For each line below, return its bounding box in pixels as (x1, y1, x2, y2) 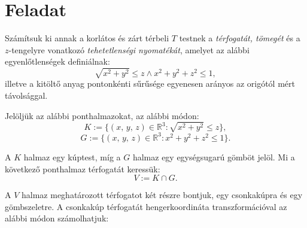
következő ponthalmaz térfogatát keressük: (5, 162, 160, 175)
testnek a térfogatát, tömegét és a (179, 32, 300, 44)
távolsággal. (5, 89, 48, 102)
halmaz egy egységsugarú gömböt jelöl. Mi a (132, 150, 295, 163)
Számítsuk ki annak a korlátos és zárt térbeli (5, 32, 169, 44)
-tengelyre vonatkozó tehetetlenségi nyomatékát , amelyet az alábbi (8, 43, 250, 56)
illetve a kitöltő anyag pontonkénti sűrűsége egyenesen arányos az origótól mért (5, 77, 295, 90)
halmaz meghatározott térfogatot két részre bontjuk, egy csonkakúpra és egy (22, 189, 303, 201)
